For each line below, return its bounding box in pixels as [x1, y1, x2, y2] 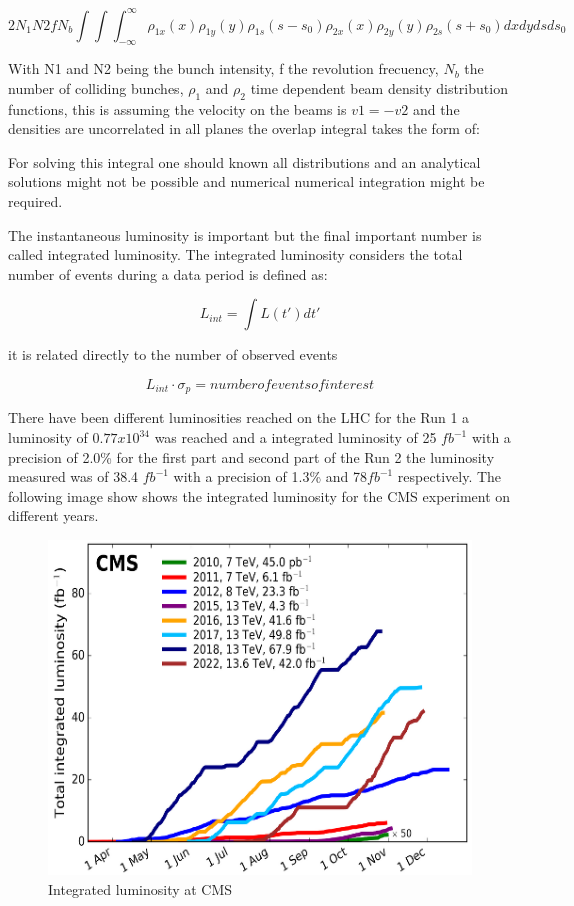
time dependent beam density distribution [250, 77, 508, 98]
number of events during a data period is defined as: [8, 263, 328, 284]
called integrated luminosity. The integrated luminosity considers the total [8, 244, 463, 265]
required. [8, 191, 63, 212]
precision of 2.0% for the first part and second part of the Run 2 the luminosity [8, 446, 495, 467]
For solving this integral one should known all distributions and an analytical [8, 151, 481, 172]
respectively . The [397, 466, 502, 487]
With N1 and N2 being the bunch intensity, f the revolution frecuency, [8, 58, 439, 79]
